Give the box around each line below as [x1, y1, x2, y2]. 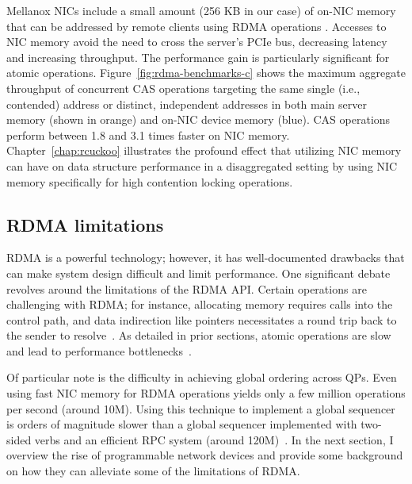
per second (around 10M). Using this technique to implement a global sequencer [6, 400, 395, 417]
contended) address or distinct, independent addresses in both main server [6, 95, 367, 112]
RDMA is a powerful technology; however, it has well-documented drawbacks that [6, 249, 405, 266]
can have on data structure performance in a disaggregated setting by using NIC [6, 157, 398, 174]
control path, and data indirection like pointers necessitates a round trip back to [6, 311, 397, 328]
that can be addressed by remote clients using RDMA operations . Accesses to [6, 17, 387, 34]
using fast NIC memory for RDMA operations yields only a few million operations [6, 385, 406, 401]
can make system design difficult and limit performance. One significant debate [6, 264, 391, 281]
